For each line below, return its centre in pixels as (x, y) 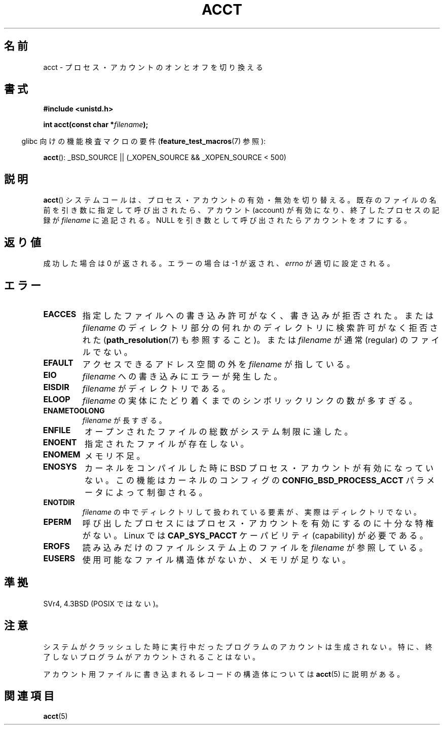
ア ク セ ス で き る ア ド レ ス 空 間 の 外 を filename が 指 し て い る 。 (218, 364)
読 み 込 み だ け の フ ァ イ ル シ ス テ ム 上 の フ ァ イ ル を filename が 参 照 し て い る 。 (255, 547)
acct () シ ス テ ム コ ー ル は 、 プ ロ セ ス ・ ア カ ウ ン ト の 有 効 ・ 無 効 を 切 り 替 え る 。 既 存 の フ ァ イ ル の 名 (240, 200)
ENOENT (60, 442)
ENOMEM (62, 454)
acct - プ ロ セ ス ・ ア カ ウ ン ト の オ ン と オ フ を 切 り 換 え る (153, 67)
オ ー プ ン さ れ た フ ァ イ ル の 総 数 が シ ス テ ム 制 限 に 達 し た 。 (218, 431)
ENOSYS (60, 466)
